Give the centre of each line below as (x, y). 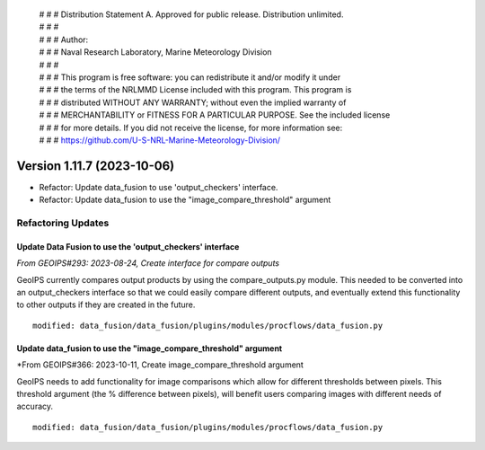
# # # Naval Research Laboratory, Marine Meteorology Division (156, 52)
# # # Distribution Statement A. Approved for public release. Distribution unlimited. (191, 14)
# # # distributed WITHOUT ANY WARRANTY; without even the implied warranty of (193, 102)
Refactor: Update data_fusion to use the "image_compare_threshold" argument (185, 200)
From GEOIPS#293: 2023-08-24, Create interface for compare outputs (148, 263)
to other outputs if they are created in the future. (106, 304)
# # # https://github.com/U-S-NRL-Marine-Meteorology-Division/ (160, 140)
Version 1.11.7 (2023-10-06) (96, 166)
